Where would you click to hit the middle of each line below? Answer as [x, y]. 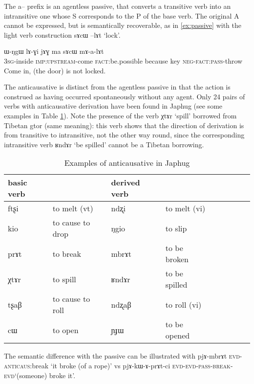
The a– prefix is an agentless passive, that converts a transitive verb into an [117, 6]
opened [178, 336]
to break [67, 253]
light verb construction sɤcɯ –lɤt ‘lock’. [62, 34]
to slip [176, 228]
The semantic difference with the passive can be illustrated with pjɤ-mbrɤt [116, 356]
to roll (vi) [183, 304]
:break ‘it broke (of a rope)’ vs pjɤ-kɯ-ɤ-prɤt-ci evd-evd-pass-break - [131, 365]
